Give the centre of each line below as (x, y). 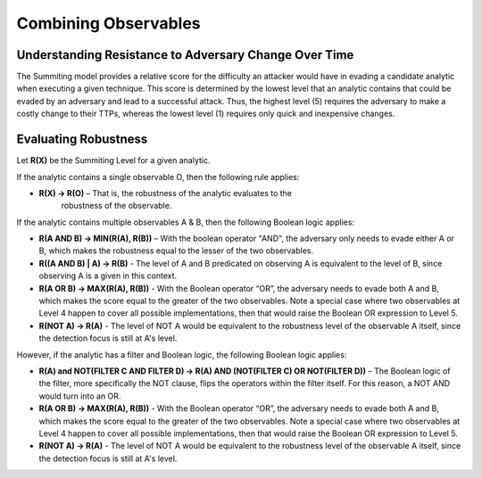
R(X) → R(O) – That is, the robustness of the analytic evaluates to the (166, 193)
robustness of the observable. (116, 206)
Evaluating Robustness (82, 140)
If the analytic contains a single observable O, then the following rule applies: (158, 177)
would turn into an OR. (80, 396)
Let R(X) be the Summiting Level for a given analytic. (113, 161)
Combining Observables (108, 23)
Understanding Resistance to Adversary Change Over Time (185, 55)
